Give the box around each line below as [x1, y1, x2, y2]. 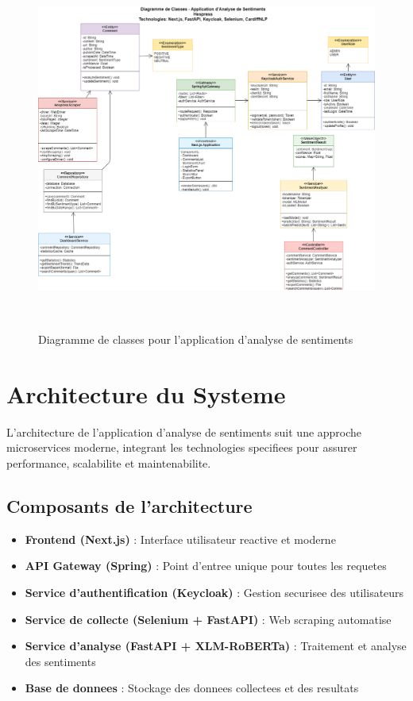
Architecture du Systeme [6, 377, 286, 410]
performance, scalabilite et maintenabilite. [6, 455, 211, 472]
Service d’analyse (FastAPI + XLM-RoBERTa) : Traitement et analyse [25, 637, 407, 654]
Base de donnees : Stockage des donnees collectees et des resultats [25, 680, 359, 696]
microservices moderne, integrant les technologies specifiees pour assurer [6, 439, 357, 456]
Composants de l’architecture [6, 494, 253, 518]
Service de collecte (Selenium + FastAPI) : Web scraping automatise [25, 610, 392, 627]
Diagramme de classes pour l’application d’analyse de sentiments [38, 331, 353, 348]
